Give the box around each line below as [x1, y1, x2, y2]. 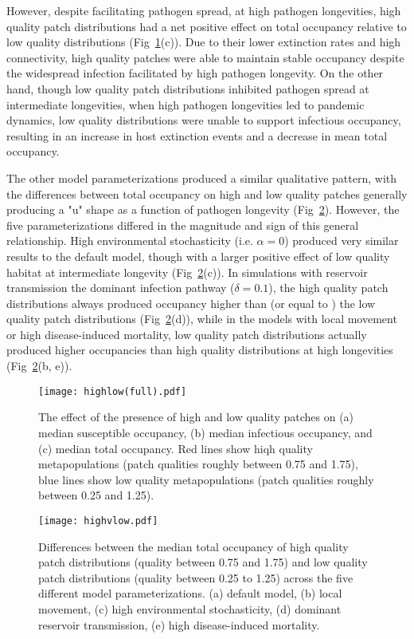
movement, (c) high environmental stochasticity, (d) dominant [38, 600, 342, 617]
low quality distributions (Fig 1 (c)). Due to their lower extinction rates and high [6, 34, 401, 50]
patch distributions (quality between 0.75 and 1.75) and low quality [38, 554, 368, 570]
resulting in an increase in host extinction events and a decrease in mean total [6, 127, 388, 144]
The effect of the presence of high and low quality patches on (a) [38, 408, 354, 425]
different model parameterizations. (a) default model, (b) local [38, 585, 342, 602]
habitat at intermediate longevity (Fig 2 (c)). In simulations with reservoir [6, 263, 368, 280]
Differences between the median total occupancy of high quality [38, 538, 349, 554]
